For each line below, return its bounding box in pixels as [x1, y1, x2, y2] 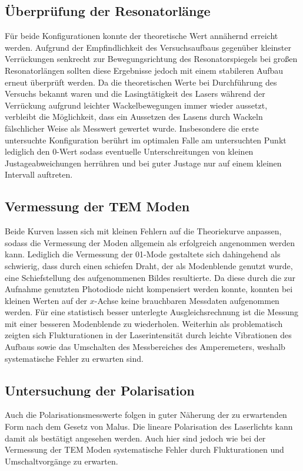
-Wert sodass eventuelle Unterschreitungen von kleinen [56, 145, 254, 158]
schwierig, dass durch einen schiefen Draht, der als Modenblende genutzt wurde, [5, 259, 293, 272]
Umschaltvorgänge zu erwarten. [5, 454, 118, 467]
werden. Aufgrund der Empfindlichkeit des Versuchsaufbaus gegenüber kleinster [5, 41, 291, 53]
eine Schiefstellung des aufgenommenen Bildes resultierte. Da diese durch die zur [5, 271, 296, 283]
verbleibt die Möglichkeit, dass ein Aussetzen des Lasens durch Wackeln [5, 110, 263, 123]
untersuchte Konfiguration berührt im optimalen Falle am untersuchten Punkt [5, 133, 287, 146]
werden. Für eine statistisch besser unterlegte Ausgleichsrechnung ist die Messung [5, 306, 298, 318]
